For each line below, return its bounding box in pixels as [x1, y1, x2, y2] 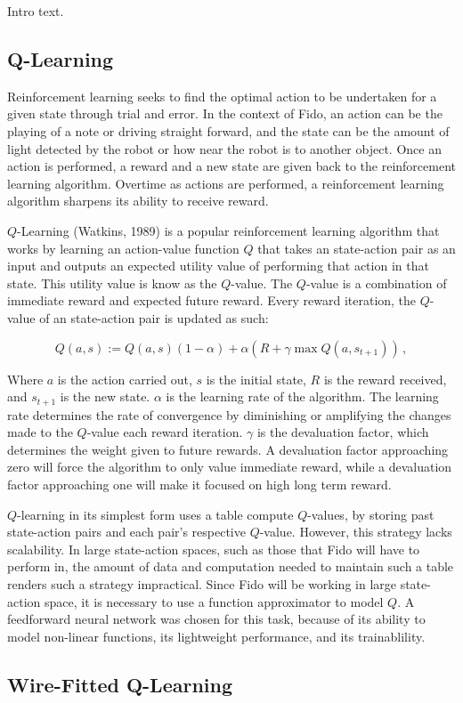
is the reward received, [323, 369, 447, 388]
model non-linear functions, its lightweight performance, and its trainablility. [7, 626, 426, 645]
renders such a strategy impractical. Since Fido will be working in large [7, 574, 396, 593]
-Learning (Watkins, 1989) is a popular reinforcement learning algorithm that [17, 221, 440, 239]
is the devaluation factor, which [256, 423, 429, 441]
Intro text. [7, 2, 64, 20]
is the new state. [60, 387, 150, 406]
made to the [7, 423, 73, 441]
